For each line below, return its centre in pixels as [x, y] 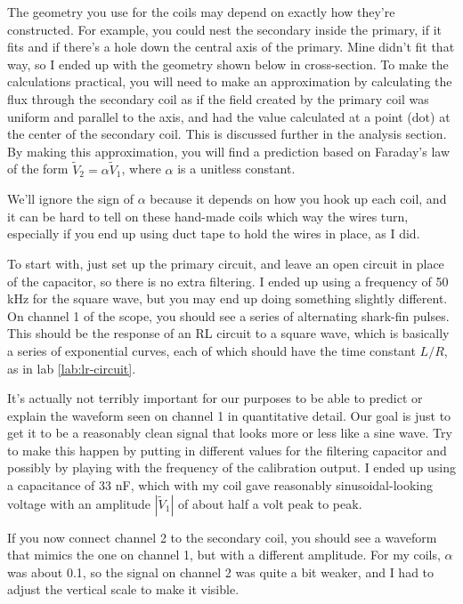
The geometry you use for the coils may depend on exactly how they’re [201, 12]
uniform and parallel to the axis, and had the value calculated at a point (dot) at [229, 116]
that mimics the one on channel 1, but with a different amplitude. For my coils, [224, 555]
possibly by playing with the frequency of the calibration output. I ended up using [231, 467]
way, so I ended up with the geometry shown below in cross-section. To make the [228, 64]
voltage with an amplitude [79, 503]
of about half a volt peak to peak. [270, 503]
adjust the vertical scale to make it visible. [123, 589]
